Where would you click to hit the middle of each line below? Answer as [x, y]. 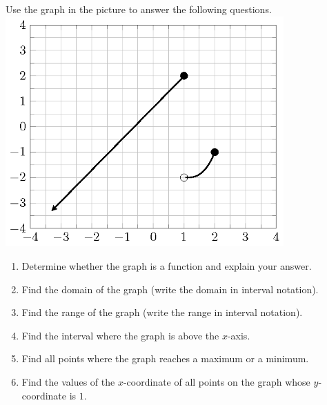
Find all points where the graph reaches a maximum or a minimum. [165, 358]
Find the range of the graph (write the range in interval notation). [162, 312]
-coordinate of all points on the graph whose [217, 382]
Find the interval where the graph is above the [120, 335]
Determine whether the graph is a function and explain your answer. [167, 266]
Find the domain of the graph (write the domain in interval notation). [170, 289]
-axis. [239, 335]
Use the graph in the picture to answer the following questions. [139, 9]
